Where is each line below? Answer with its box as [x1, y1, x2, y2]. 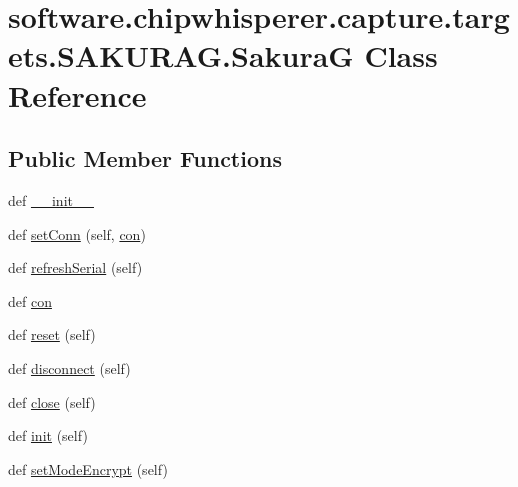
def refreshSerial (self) [8, 257, 143, 278]
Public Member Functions [8, 143, 282, 174]
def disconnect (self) [8, 357, 131, 378]
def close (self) [8, 391, 96, 412]
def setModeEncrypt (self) [8, 458, 168, 479]
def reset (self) [8, 324, 96, 345]
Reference [8, 74, 147, 115]
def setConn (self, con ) [8, 223, 146, 244]
